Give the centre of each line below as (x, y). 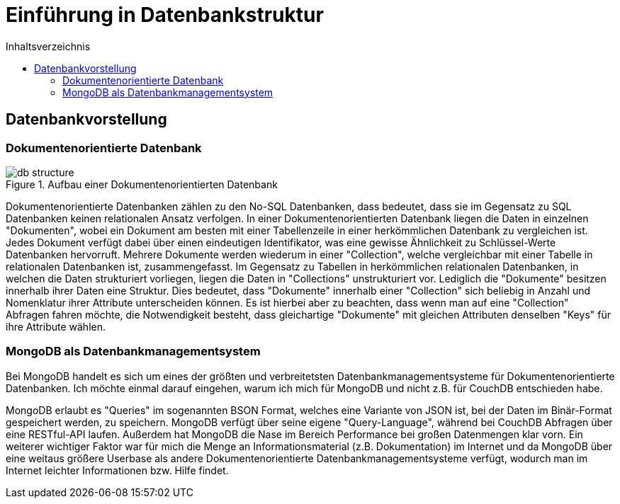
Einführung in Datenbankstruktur (165, 15)
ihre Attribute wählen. (56, 326)
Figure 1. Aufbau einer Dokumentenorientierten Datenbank (142, 184)
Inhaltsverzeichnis (48, 46)
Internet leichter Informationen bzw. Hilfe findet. (117, 470)
